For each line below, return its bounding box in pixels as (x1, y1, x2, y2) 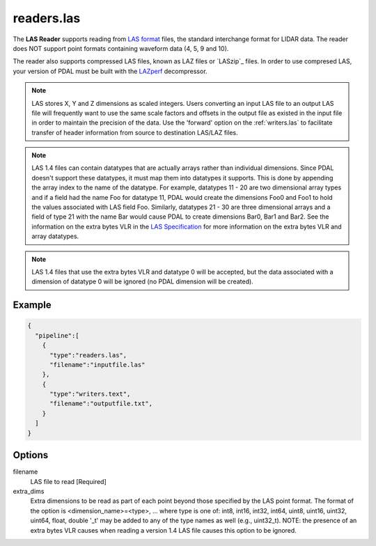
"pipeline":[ (35, 331, 79, 339)
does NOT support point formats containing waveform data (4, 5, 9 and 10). (13, 44, 229, 52)
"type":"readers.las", (49, 351, 127, 359)
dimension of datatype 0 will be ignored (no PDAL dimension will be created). (31, 277, 253, 286)
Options (13, 449, 49, 461)
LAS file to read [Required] (30, 477, 107, 485)
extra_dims (13, 487, 45, 495)
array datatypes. (31, 232, 79, 240)
